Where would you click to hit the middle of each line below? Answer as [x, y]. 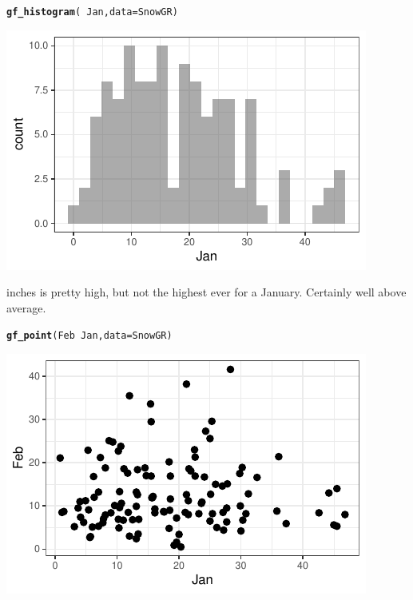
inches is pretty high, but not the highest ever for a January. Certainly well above [206, 292]
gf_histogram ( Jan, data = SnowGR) [92, 12]
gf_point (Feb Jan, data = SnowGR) [89, 336]
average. [26, 307]
